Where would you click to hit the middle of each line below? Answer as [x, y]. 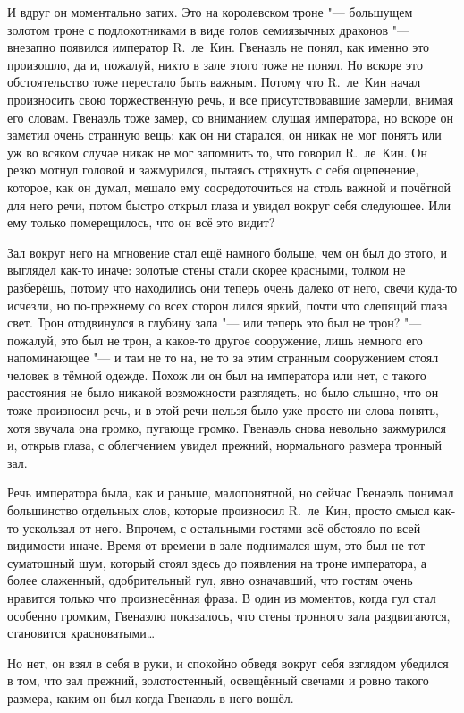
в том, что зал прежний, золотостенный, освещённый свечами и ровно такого [218, 680]
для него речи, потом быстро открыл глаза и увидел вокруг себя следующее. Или [229, 204]
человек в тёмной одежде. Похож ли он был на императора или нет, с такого [217, 374]
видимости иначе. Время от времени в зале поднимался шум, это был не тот [216, 545]
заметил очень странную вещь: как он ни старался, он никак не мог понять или [224, 135]
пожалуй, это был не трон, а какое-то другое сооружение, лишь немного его [215, 340]
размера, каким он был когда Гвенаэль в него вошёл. [151, 697]
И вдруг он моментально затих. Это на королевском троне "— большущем [210, 12]
